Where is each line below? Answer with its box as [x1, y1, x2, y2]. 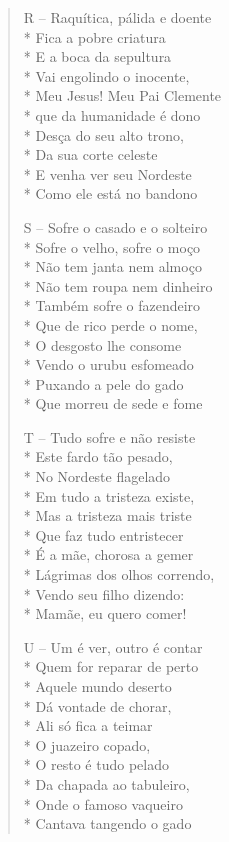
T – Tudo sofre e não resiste [23, 426, 196, 447]
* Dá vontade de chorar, [23, 695, 172, 716]
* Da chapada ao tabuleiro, [23, 773, 190, 794]
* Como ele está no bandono [23, 183, 198, 204]
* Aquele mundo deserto [23, 676, 172, 696]
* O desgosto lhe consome [23, 334, 182, 355]
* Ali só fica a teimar [23, 715, 153, 736]
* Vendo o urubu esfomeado [23, 354, 194, 375]
